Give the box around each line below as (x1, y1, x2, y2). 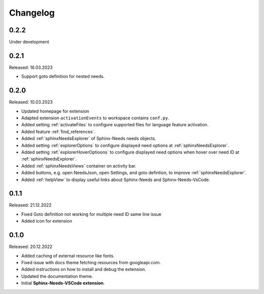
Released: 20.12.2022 (9, 244, 53, 249)
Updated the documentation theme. (21, 273, 93, 279)
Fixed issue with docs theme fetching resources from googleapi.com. (21, 259, 161, 265)
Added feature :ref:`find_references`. (21, 129, 95, 135)
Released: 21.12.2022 (9, 202, 52, 208)
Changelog (9, 7, 55, 18)
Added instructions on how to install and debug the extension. (21, 267, 146, 272)
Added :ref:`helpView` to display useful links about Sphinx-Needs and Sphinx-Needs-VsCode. (21, 177, 210, 182)
